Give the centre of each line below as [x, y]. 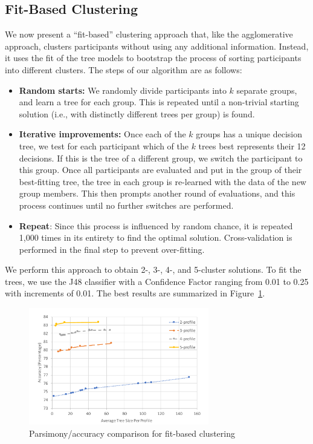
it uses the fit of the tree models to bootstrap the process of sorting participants [153, 58]
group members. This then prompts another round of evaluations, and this [157, 193]
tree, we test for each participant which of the [104, 145]
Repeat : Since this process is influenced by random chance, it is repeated [156, 225]
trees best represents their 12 [252, 145]
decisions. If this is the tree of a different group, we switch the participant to [161, 158]
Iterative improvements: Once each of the [102, 134]
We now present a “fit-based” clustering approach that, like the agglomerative [149, 34]
